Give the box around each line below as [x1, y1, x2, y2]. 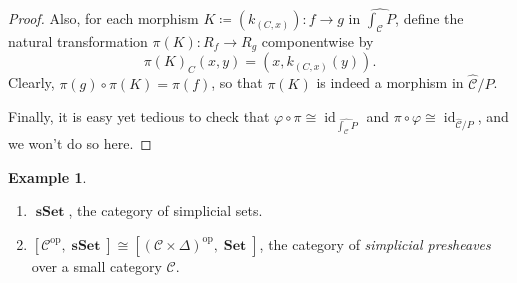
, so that [211, 72, 263, 93]
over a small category [31, 255, 162, 276]
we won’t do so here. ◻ [8, 132, 152, 153]
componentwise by [261, 31, 374, 52]
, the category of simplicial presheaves [259, 233, 491, 254]
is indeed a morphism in [316, 72, 464, 93]
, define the [395, 8, 464, 29]
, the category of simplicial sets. [68, 200, 263, 221]
